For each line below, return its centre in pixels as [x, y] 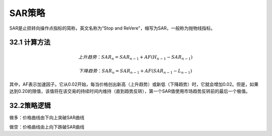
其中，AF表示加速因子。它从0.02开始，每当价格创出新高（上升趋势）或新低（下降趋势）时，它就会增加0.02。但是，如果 [134, 84]
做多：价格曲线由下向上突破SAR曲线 [47, 117]
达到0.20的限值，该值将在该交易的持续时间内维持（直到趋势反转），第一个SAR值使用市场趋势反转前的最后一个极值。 [130, 91]
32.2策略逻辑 [30, 106]
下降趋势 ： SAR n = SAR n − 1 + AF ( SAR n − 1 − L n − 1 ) [135, 72]
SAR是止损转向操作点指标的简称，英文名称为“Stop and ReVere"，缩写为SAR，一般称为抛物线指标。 [112, 28]
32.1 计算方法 [30, 42]
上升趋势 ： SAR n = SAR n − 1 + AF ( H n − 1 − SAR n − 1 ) [135, 58]
